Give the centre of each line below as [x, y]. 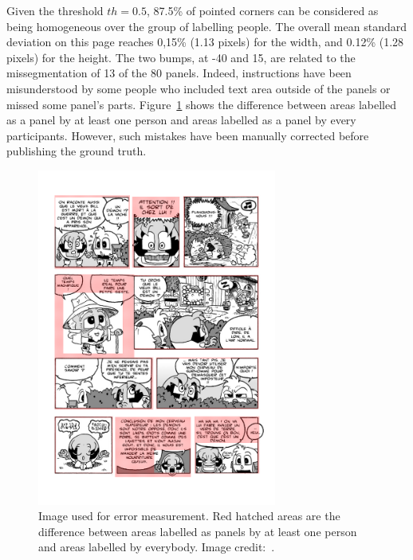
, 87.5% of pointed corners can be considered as [262, 10]
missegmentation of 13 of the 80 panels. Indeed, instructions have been [179, 73]
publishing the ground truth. [77, 151]
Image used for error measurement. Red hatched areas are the [189, 516]
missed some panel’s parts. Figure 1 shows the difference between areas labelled [201, 104]
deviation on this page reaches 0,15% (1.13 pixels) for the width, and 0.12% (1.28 [205, 42]
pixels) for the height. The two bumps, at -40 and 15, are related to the [181, 57]
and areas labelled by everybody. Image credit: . [157, 547]
